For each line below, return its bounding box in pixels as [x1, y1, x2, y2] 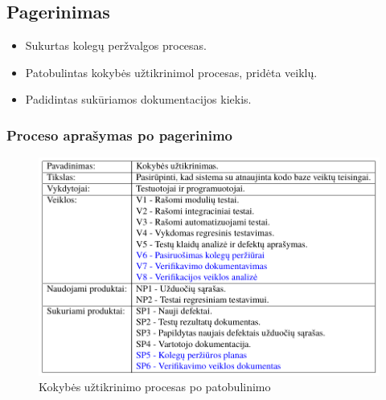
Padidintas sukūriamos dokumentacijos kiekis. [25, 91, 252, 108]
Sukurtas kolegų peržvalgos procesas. [25, 37, 207, 54]
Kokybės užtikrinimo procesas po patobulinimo [39, 378, 271, 395]
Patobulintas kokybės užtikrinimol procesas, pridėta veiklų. [25, 63, 318, 80]
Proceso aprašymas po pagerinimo [6, 124, 232, 145]
